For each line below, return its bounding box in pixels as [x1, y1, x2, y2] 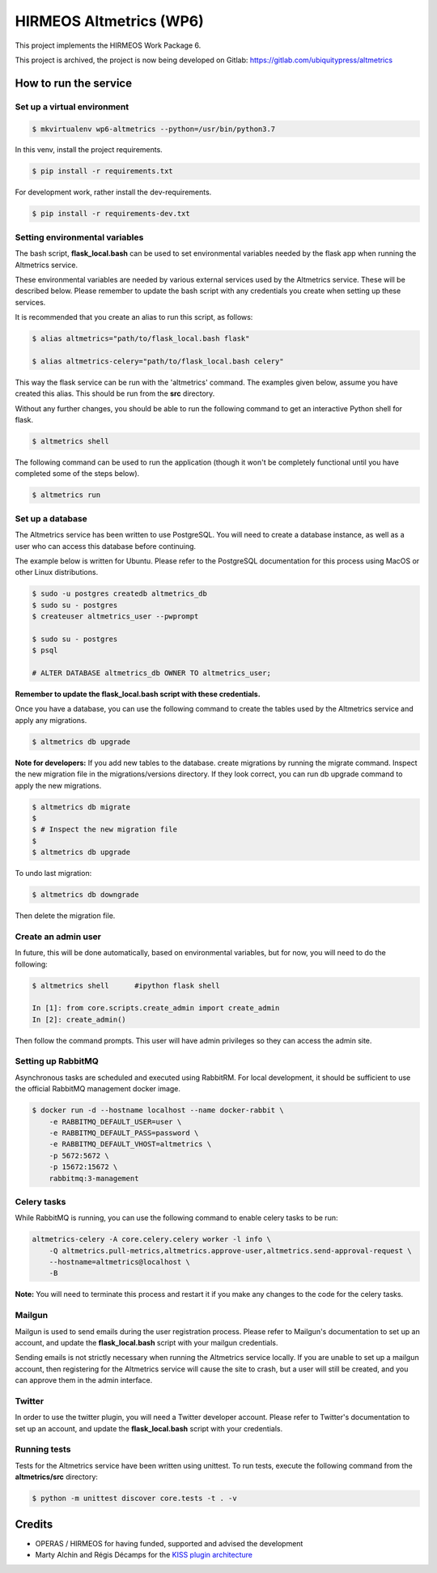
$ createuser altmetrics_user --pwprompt [32, 612, 199, 621]
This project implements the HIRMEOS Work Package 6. [15, 40, 202, 50]
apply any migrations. [15, 715, 87, 725]
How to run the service [15, 76, 133, 90]
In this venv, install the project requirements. [15, 145, 163, 155]
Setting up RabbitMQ [15, 1056, 99, 1067]
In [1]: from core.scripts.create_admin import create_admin [32, 1004, 280, 1013]
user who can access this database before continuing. [15, 541, 197, 551]
